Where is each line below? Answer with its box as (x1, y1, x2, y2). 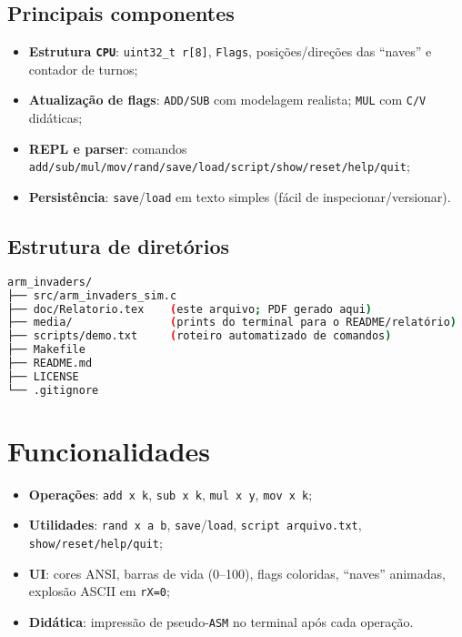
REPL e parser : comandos (28, 138, 187, 157)
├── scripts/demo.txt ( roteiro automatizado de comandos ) (7, 329, 392, 343)
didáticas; (28, 108, 83, 127)
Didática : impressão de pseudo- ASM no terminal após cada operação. (28, 612, 414, 632)
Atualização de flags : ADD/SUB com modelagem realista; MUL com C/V (28, 90, 427, 109)
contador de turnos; (28, 59, 138, 78)
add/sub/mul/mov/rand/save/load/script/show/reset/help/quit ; (28, 157, 410, 176)
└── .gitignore (7, 383, 99, 397)
